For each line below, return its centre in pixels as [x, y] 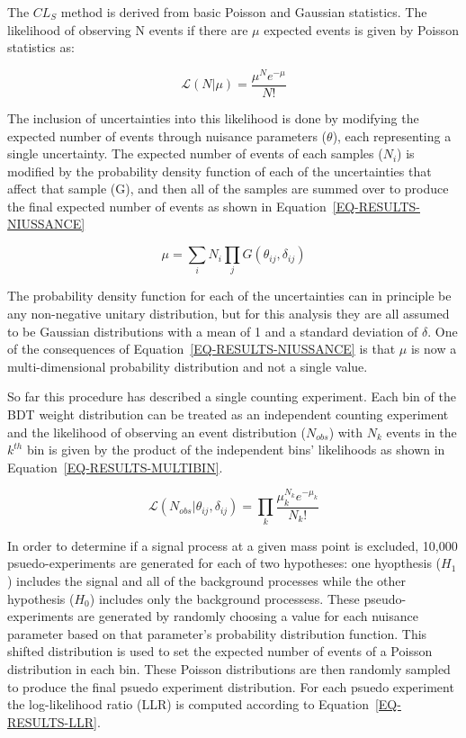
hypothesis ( [41, 598]
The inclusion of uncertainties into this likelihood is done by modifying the [213, 117]
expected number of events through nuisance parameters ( [167, 135]
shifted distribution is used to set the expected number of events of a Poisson [220, 651]
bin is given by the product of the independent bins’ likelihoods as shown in [236, 450]
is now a [434, 349]
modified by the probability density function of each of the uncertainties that [220, 171]
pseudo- [385, 598]
